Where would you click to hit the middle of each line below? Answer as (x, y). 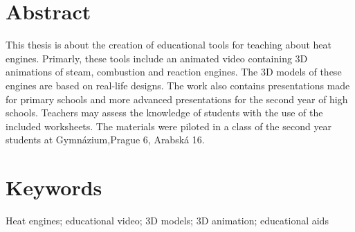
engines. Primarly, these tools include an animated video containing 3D (157, 58)
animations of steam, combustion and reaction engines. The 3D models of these (174, 72)
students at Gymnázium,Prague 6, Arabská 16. (105, 140)
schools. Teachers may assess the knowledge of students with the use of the (164, 113)
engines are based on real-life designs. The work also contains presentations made (178, 85)
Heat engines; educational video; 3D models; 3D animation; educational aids (167, 220)
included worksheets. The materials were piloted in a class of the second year (169, 126)
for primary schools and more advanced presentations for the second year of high (177, 99)
